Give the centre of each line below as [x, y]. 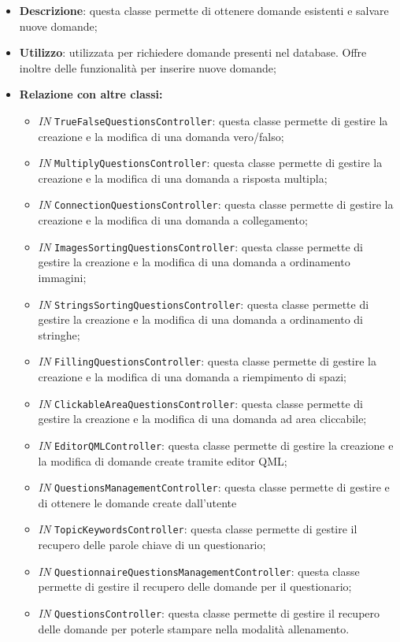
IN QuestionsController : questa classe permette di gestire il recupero [209, 612]
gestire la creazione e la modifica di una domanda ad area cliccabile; [202, 419]
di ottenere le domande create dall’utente [137, 502]
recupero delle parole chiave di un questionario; [152, 545]
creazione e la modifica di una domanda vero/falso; [161, 136]
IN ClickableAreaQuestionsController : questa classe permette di [200, 403]
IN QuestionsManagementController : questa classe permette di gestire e [214, 487]
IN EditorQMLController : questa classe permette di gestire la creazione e [216, 445]
